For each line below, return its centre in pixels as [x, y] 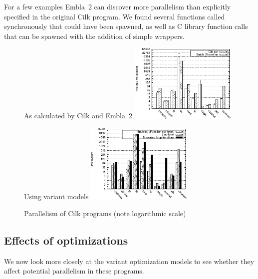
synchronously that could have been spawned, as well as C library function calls [126, 26]
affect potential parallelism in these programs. [74, 271]
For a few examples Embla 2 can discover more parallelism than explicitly [118, 6]
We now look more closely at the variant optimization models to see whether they [129, 261]
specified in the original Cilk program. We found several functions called [115, 16]
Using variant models [56, 196]
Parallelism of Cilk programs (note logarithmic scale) [105, 213]
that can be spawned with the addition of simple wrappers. [94, 36]
